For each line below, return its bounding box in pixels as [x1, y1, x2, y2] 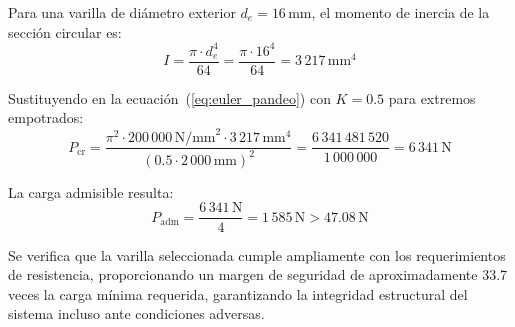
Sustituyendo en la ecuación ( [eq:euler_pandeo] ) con [8, 87, 331, 108]
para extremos [388, 87, 476, 108]
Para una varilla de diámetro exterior [8, 2, 236, 22]
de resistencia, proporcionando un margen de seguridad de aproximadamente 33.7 [8, 264, 508, 285]
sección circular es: [8, 21, 122, 42]
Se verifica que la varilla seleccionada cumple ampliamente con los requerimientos [8, 244, 506, 265]
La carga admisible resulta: [8, 181, 174, 202]
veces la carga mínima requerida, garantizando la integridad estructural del [8, 283, 468, 304]
